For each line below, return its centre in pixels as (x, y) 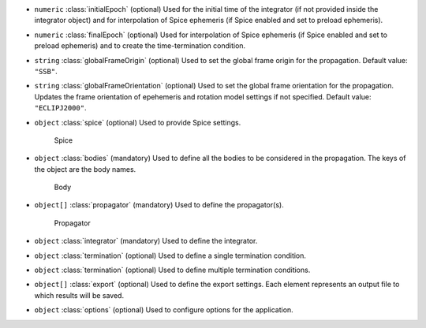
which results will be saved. (79, 295)
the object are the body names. (85, 169)
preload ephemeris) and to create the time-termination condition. (140, 46)
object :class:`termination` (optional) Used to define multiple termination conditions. (172, 270)
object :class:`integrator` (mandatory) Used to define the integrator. (146, 241)
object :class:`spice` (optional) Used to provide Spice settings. (138, 122)
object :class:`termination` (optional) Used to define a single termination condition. (170, 255)
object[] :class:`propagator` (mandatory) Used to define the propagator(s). (159, 205)
